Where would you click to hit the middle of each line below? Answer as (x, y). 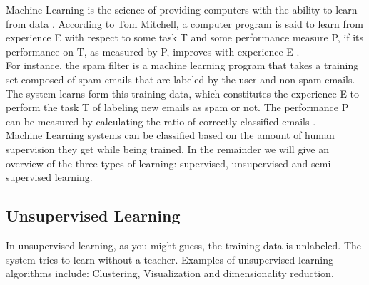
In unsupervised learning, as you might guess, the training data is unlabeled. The (184, 245)
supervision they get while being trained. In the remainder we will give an (167, 149)
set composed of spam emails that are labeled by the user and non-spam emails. (181, 79)
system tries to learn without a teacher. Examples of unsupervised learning (170, 259)
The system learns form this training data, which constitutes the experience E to (183, 93)
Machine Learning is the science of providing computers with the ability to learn (182, 9)
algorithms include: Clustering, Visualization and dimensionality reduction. (170, 273)
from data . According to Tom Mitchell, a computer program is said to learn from (184, 23)
